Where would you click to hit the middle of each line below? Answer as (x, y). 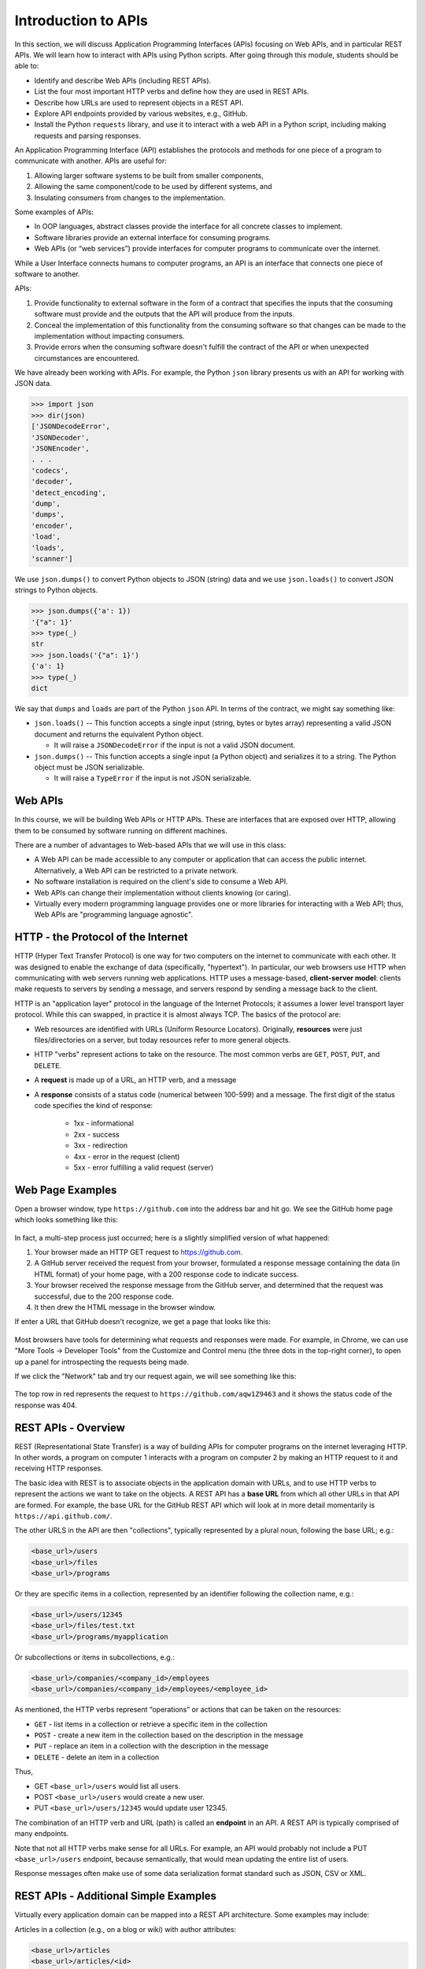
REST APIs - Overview (70, 1428)
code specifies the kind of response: (94, 1105)
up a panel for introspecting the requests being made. (102, 1362)
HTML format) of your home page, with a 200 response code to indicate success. (166, 1274)
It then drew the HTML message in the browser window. (125, 1307)
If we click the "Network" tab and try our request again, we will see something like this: (155, 1376)
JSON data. (33, 384)
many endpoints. (42, 1834)
